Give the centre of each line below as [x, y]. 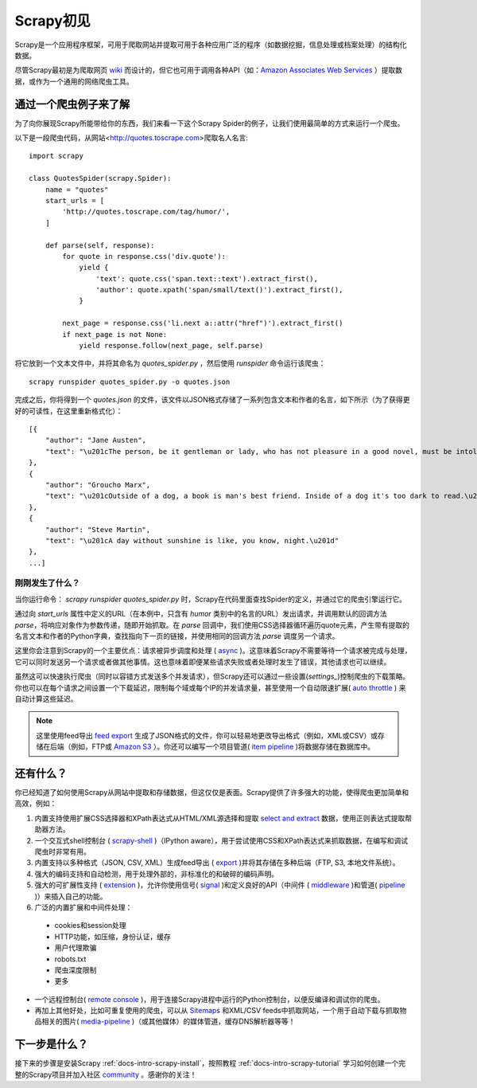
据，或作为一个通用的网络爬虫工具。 [74, 81]
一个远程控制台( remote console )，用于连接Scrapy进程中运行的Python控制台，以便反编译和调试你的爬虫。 [209, 999]
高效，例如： [36, 804]
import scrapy [56, 156]
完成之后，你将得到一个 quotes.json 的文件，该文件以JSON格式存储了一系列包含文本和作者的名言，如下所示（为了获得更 [212, 400]
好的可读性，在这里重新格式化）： [69, 411]
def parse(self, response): [100, 245]
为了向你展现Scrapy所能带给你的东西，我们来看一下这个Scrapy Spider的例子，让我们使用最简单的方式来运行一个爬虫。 [209, 123]
